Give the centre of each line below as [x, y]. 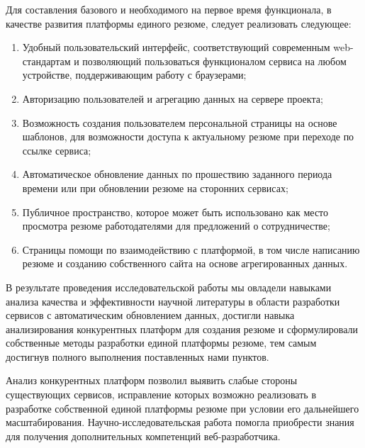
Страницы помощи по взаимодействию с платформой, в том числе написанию [191, 249]
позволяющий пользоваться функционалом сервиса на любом [214, 61]
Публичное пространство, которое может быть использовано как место [175, 212]
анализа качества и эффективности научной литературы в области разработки [173, 301]
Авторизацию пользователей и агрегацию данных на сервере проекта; [173, 98]
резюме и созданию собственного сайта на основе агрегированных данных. [185, 263]
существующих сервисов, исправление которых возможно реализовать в [161, 394]
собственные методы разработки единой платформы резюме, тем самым [161, 343]
